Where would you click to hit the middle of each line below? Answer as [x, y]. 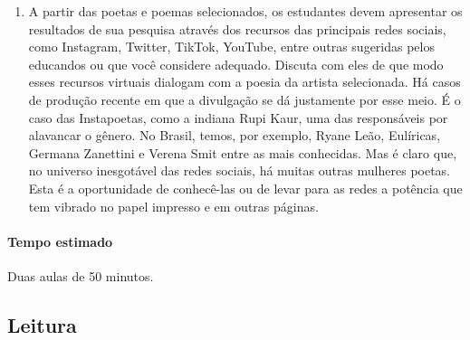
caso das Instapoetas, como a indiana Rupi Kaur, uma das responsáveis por [238, 117]
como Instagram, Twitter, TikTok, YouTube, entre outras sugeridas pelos [231, 47]
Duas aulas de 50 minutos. [81, 275]
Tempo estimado [60, 241]
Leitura [42, 324]
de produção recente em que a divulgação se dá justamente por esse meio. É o [245, 99]
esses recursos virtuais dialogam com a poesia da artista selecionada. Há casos [245, 82]
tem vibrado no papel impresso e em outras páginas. [173, 206]
